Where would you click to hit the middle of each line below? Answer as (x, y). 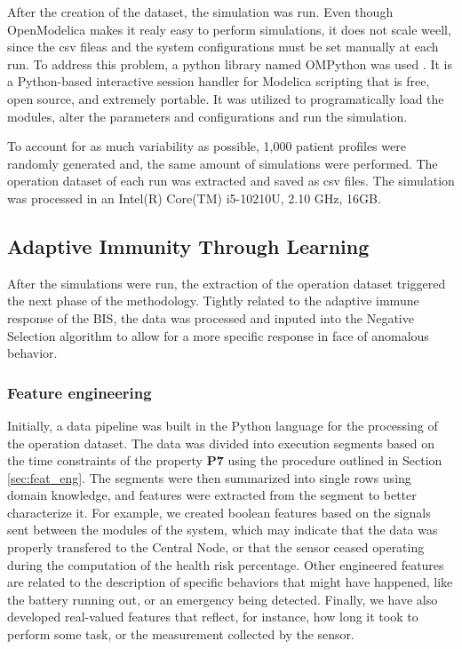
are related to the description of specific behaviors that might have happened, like (230, 582)
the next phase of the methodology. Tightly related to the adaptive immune (213, 301)
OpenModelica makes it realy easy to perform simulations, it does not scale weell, (229, 29)
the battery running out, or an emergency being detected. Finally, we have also (223, 599)
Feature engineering (80, 392)
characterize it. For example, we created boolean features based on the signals (219, 512)
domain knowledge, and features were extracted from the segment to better (212, 495)
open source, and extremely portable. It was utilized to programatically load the (226, 98)
